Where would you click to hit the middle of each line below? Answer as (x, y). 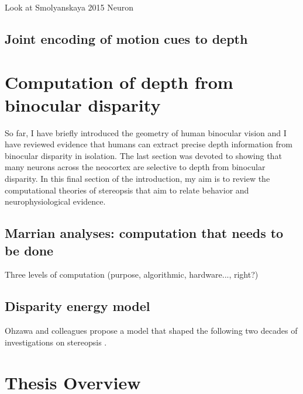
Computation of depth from (119, 82)
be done (29, 250)
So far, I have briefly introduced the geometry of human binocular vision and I (146, 132)
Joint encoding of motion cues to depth (126, 38)
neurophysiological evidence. (55, 201)
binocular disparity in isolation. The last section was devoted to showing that (143, 155)
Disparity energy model (78, 306)
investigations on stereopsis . (56, 342)
